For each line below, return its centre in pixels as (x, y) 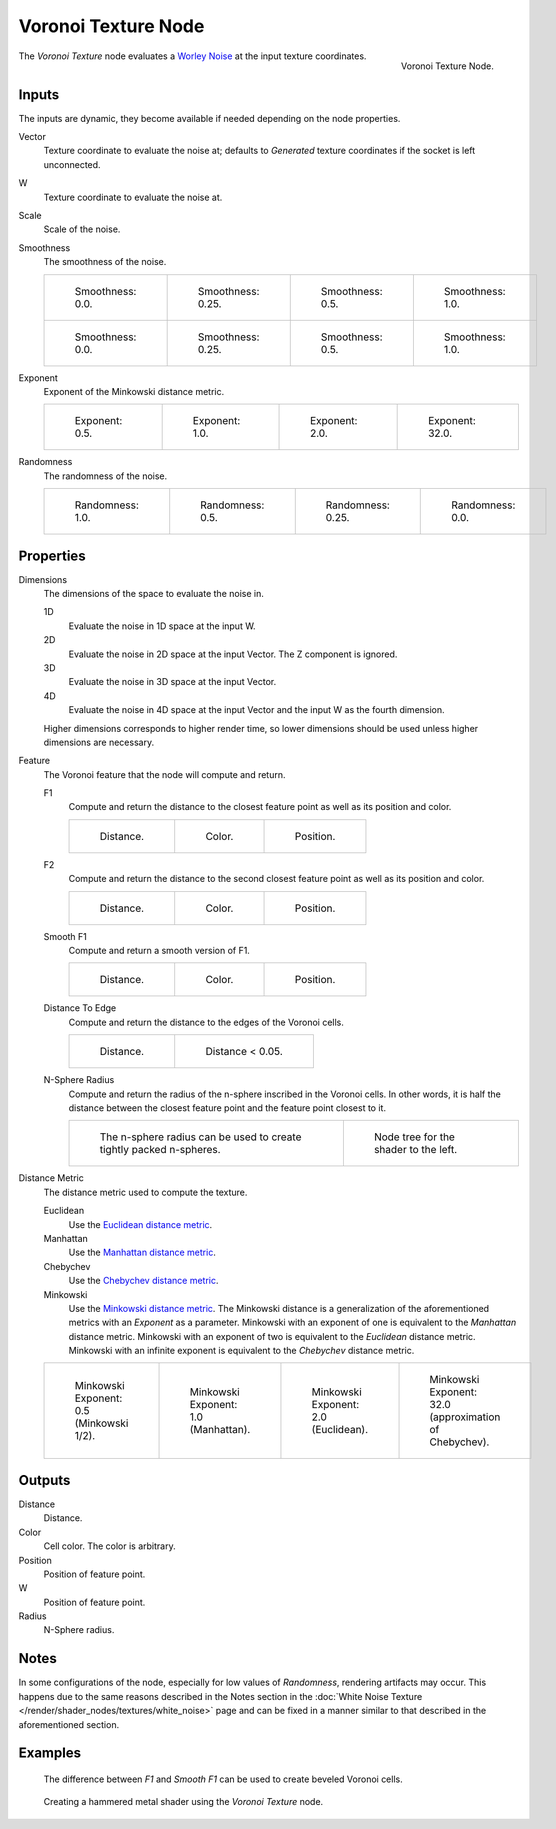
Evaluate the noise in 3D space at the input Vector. (172, 682)
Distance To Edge (80, 1008)
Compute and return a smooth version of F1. (159, 951)
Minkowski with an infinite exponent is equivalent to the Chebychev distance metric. (241, 1351)
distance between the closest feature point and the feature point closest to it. (227, 1107)
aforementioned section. (69, 1724)
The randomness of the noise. (105, 476)
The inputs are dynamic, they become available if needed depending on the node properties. (209, 118)
